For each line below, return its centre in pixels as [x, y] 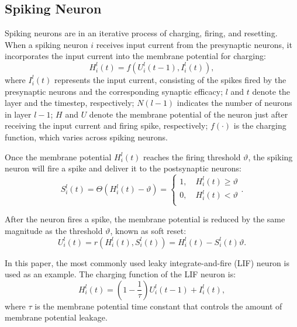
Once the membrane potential [58, 156]
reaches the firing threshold [192, 156]
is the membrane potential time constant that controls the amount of [158, 306]
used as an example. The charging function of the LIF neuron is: [120, 274]
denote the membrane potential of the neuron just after [189, 114]
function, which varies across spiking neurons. [86, 137]
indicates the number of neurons [234, 103]
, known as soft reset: [148, 230]
